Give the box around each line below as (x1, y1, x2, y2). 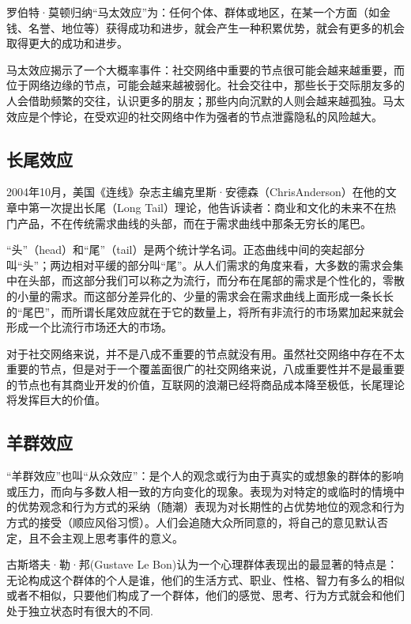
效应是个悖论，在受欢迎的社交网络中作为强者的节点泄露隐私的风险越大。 (6, 108, 383, 124)
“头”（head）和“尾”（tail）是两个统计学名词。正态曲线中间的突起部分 (6, 241, 365, 258)
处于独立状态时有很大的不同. (6, 603, 153, 619)
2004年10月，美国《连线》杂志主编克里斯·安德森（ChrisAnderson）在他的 (6, 183, 386, 200)
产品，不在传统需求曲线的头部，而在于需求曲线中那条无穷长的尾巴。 (17, 214, 371, 231)
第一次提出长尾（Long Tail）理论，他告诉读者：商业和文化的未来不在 (28, 199, 385, 215)
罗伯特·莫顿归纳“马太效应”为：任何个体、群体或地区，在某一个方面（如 (6, 4, 380, 20)
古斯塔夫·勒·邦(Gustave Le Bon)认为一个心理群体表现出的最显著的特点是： (6, 556, 398, 573)
